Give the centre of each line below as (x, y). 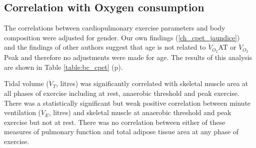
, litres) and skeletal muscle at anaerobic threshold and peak (140, 112)
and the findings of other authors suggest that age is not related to (105, 47)
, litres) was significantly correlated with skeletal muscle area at (152, 83)
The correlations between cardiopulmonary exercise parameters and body (115, 28)
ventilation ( (23, 112)
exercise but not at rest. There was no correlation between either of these (115, 122)
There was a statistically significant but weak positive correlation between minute (127, 103)
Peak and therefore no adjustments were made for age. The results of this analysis (128, 57)
